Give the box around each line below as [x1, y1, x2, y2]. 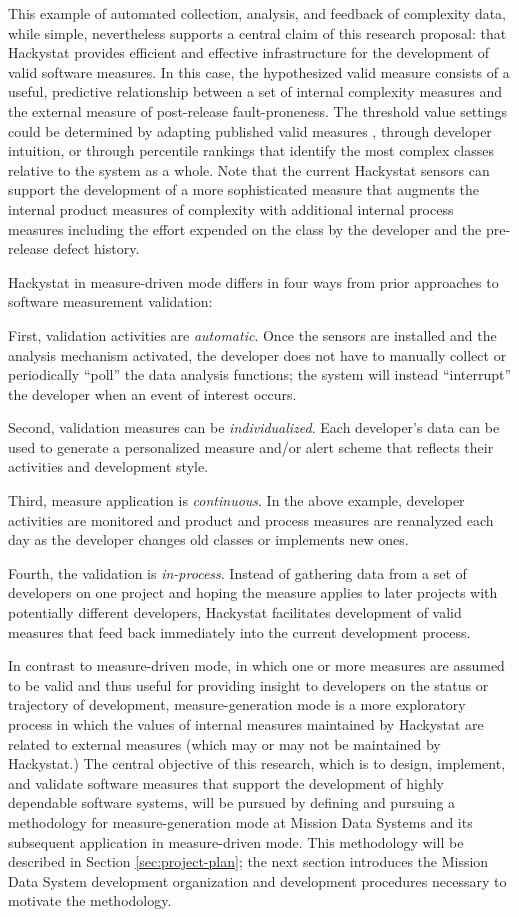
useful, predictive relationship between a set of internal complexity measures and [8, 81, 503, 102]
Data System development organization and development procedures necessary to [8, 870, 507, 891]
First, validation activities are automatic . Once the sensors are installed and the [8, 324, 497, 345]
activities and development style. [8, 456, 209, 477]
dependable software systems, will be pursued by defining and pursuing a [8, 792, 456, 813]
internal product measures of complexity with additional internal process [8, 198, 454, 219]
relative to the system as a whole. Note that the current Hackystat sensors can [8, 159, 490, 180]
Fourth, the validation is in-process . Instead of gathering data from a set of [8, 562, 467, 583]
